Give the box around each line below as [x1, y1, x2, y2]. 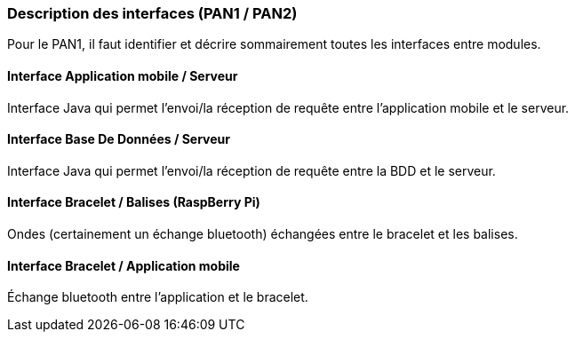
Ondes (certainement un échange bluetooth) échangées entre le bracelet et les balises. [7, 226, 518, 242]
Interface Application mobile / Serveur [7, 67, 238, 83]
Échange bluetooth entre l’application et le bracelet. [7, 289, 308, 305]
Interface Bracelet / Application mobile [7, 257, 240, 273]
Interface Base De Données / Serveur [7, 131, 230, 147]
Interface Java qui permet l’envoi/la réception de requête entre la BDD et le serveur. [7, 162, 496, 178]
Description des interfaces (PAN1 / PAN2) [7, 4, 298, 22]
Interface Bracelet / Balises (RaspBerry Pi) [7, 194, 260, 210]
